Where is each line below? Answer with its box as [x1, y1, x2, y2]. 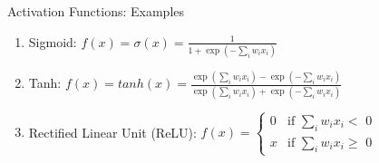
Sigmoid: [28, 32, 77, 51]
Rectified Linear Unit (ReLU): [28, 122, 197, 141]
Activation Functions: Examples [7, 2, 185, 20]
